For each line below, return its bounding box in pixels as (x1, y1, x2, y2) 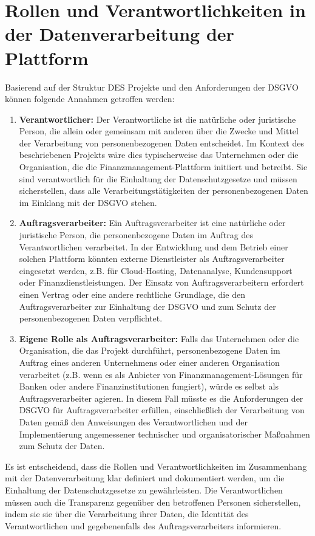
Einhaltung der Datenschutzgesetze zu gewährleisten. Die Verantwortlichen (5, 483, 283, 496)
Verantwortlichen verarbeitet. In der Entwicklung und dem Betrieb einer (19, 240, 288, 253)
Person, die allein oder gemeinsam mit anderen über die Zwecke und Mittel (19, 125, 299, 137)
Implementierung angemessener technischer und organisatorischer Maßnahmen (19, 427, 310, 440)
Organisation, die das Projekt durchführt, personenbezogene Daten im (19, 344, 280, 357)
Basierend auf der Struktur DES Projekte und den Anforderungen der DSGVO (5, 80, 299, 93)
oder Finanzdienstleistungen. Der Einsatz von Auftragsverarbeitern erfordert (19, 276, 304, 289)
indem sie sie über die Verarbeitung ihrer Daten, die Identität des (5, 507, 249, 520)
